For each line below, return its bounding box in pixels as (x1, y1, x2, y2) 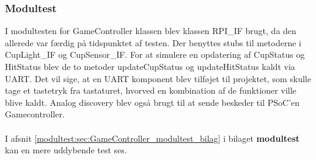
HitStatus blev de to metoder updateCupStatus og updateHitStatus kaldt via (5, 60, 295, 72)
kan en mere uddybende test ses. (5, 144, 127, 156)
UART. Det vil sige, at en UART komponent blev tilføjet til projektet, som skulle (5, 72, 311, 85)
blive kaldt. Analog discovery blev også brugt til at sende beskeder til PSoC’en (5, 96, 300, 108)
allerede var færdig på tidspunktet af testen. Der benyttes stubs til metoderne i (5, 36, 301, 49)
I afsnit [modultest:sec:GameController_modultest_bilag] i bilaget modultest (5, 131, 300, 144)
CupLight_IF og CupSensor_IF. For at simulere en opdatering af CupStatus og (5, 48, 305, 61)
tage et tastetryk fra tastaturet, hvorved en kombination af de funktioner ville (5, 84, 296, 97)
